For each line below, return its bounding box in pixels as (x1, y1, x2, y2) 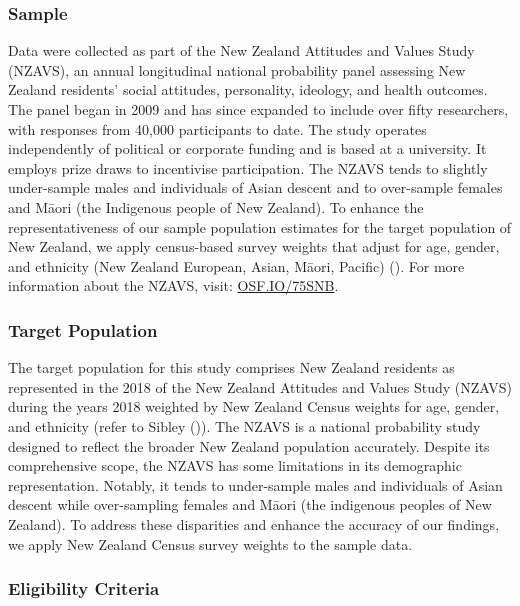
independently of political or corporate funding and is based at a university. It (8, 138, 487, 159)
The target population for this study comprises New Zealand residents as (8, 357, 455, 378)
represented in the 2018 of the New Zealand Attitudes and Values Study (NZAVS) (8, 376, 512, 397)
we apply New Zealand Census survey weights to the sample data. (8, 533, 413, 554)
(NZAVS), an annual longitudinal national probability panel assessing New (8, 59, 466, 80)
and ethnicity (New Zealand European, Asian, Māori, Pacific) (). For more (8, 255, 465, 276)
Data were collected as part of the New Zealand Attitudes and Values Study (8, 40, 475, 61)
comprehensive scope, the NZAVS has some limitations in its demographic (8, 455, 462, 476)
